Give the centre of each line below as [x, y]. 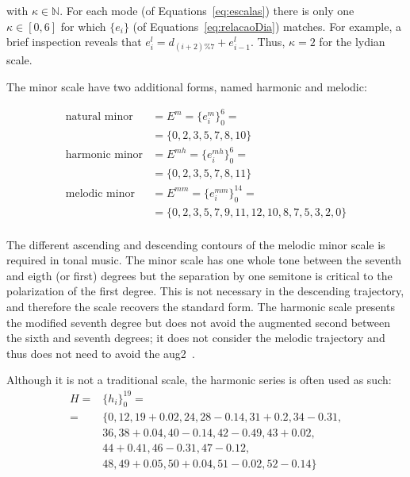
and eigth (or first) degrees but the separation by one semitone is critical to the [199, 275]
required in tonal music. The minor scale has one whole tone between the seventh [204, 260]
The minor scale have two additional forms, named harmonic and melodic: [187, 86]
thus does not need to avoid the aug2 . [101, 353]
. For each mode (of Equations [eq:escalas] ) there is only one [207, 10]
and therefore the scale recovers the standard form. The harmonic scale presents [201, 307]
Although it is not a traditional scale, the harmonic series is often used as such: [199, 380]
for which [83, 26]
